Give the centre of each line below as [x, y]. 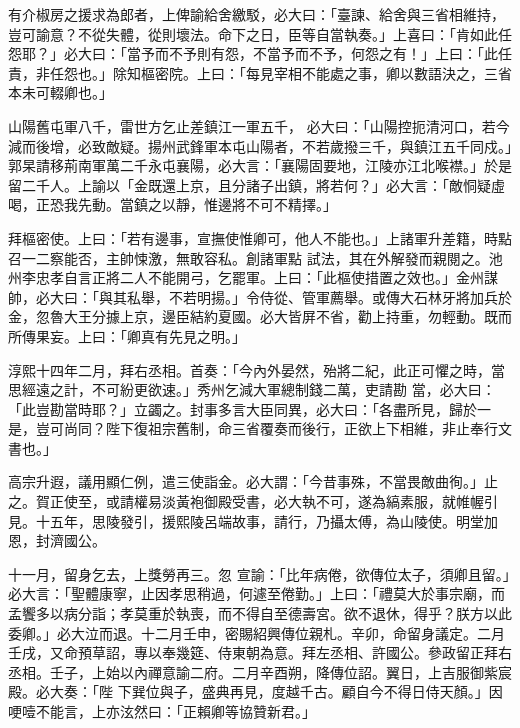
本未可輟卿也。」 [60, 92]
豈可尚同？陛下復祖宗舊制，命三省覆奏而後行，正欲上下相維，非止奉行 [266, 428]
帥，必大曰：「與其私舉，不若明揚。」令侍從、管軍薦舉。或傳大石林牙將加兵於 [260, 296]
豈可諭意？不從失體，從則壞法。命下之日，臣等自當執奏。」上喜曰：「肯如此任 [260, 33]
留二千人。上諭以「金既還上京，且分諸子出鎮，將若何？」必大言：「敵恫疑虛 [256, 184]
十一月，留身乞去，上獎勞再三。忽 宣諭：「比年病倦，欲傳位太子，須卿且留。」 [259, 573]
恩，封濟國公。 [57, 540]
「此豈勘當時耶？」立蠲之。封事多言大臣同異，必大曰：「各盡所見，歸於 [242, 408]
